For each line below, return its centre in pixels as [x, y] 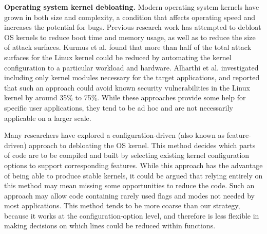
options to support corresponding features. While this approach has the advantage [133, 165]
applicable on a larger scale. [48, 118]
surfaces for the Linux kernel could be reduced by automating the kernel [118, 57]
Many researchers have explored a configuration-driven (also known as [115, 135]
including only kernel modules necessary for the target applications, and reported [132, 77]
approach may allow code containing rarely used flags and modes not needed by [130, 195]
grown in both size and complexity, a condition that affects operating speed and [130, 17]
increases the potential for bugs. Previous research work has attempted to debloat [133, 27]
